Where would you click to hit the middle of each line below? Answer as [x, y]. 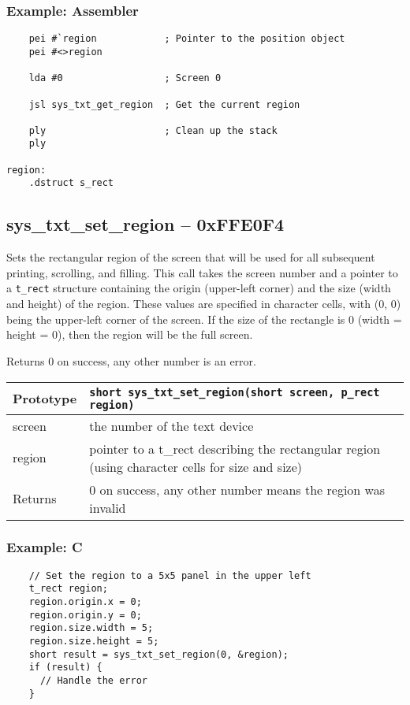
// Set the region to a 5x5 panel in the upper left [170, 575]
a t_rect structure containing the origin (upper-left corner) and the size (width [199, 288]
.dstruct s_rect [71, 183]
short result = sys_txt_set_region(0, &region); [158, 654]
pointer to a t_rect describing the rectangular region [235, 448]
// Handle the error [93, 680]
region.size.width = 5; [91, 628]
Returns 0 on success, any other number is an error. [131, 360]
